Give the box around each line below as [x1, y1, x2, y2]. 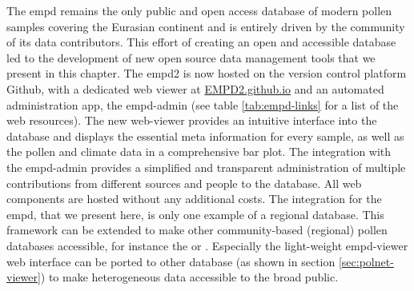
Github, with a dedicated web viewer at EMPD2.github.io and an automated [6, 80, 384, 97]
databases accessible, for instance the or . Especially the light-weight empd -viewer [6, 237, 408, 253]
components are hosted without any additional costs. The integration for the [6, 190, 382, 207]
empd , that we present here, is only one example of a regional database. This [6, 205, 384, 222]
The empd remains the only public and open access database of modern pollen [6, 2, 392, 18]
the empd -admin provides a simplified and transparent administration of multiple [6, 158, 406, 175]
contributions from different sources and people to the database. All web [6, 174, 362, 191]
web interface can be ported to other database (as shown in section [6, 253, 336, 269]
